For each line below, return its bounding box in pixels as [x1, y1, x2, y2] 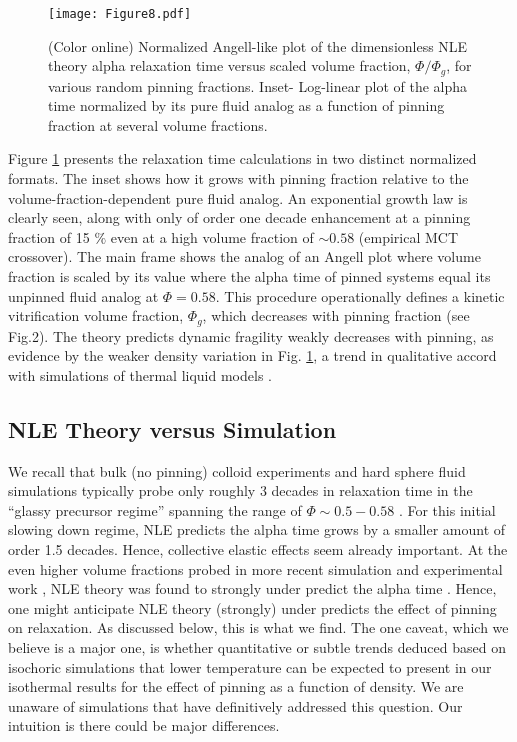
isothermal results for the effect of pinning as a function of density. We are [8, 676, 464, 697]
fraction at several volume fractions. [48, 114, 268, 135]
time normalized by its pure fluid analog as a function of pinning [48, 95, 445, 116]
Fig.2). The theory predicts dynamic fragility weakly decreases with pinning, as [8, 325, 494, 346]
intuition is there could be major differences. [8, 715, 280, 736]
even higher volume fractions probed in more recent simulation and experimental [8, 558, 503, 579]
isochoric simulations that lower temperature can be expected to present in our [8, 656, 492, 677]
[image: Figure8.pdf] [48, 7, 192, 21]
